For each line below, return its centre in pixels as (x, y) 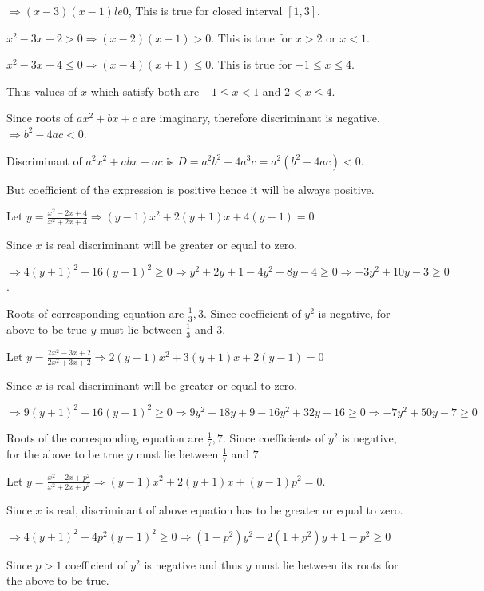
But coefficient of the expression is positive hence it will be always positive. (190, 189)
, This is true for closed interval (205, 10)
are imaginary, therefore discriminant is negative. (260, 118)
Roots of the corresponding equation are (105, 437)
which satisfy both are (145, 91)
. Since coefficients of (274, 437)
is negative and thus (193, 564)
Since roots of (40, 118)
